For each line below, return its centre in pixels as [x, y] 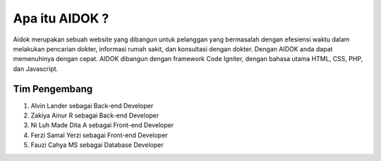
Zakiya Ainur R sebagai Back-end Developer [95, 115]
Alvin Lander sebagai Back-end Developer [92, 105]
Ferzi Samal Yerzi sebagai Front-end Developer [99, 135]
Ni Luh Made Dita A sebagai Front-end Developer [102, 125]
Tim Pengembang [53, 89]
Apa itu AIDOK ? [61, 18]
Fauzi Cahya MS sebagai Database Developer [97, 145]
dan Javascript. [36, 69]
